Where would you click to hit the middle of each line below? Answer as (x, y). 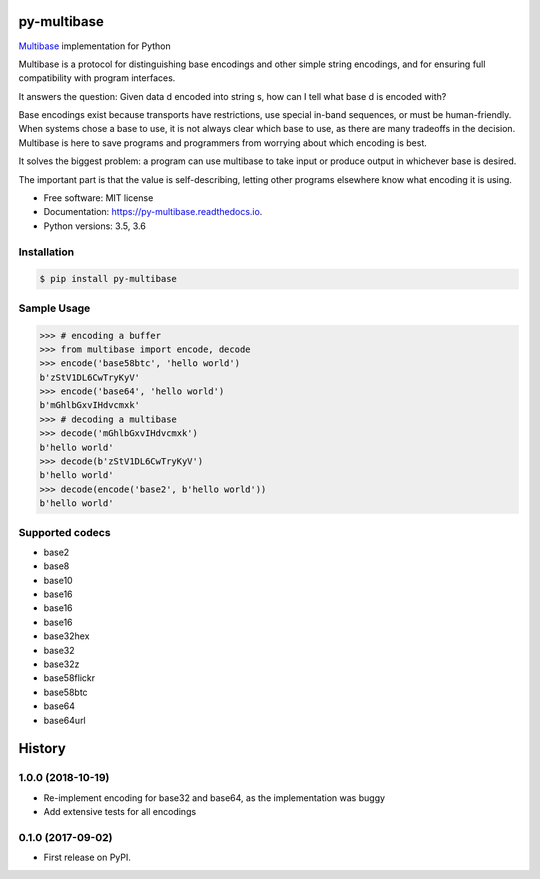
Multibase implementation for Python (95, 46)
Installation (46, 252)
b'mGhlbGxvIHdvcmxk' (89, 405)
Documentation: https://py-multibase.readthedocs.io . (153, 212)
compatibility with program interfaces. (97, 78)
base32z (61, 664)
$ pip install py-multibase (108, 279)
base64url (65, 720)
